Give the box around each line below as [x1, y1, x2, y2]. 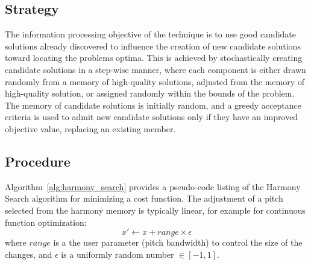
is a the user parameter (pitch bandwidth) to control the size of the [53, 236, 303, 249]
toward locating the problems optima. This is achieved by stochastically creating [5, 51, 303, 64]
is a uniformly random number [61, 247, 174, 260]
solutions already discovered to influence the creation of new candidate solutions [5, 39, 301, 52]
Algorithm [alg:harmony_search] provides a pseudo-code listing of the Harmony [5, 180, 301, 193]
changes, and [5, 247, 52, 260]
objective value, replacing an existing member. [5, 122, 176, 135]
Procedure [5, 152, 71, 170]
